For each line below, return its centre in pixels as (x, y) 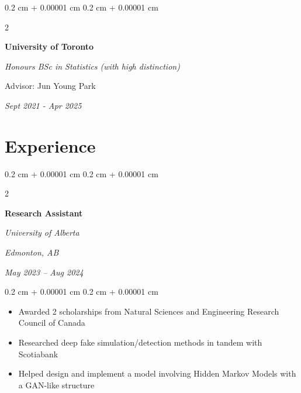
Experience (50, 145)
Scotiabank (38, 354)
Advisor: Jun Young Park (50, 86)
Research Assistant (44, 213)
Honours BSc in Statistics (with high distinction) (92, 66)
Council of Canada (52, 323)
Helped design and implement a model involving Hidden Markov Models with (157, 373)
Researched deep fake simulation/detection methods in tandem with (140, 342)
